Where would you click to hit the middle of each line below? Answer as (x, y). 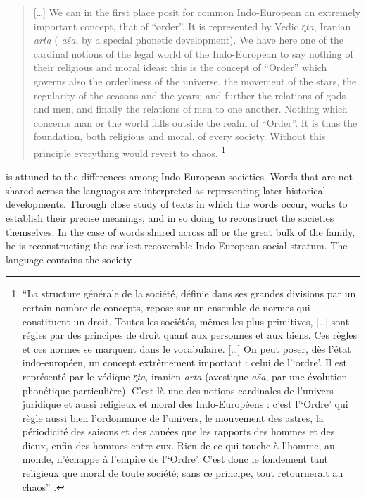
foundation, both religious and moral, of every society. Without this (179, 136)
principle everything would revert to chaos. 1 (130, 151)
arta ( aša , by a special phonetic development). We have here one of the (188, 40)
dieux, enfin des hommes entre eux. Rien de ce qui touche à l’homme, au (178, 445)
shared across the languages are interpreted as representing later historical (166, 190)
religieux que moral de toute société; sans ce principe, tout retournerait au (183, 473)
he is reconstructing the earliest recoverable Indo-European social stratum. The (177, 245)
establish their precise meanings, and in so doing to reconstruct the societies (170, 217)
